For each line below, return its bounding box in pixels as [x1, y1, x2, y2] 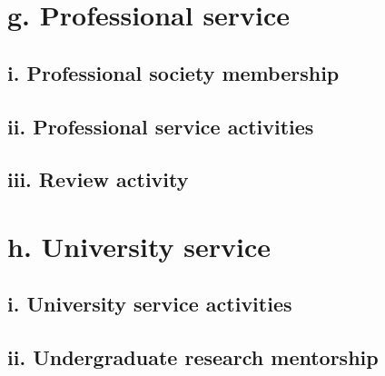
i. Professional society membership [7, 58, 340, 86]
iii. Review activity [7, 165, 189, 193]
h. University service [7, 227, 271, 264]
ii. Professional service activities [7, 112, 314, 140]
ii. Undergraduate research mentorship [7, 343, 379, 371]
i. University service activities [7, 290, 292, 318]
